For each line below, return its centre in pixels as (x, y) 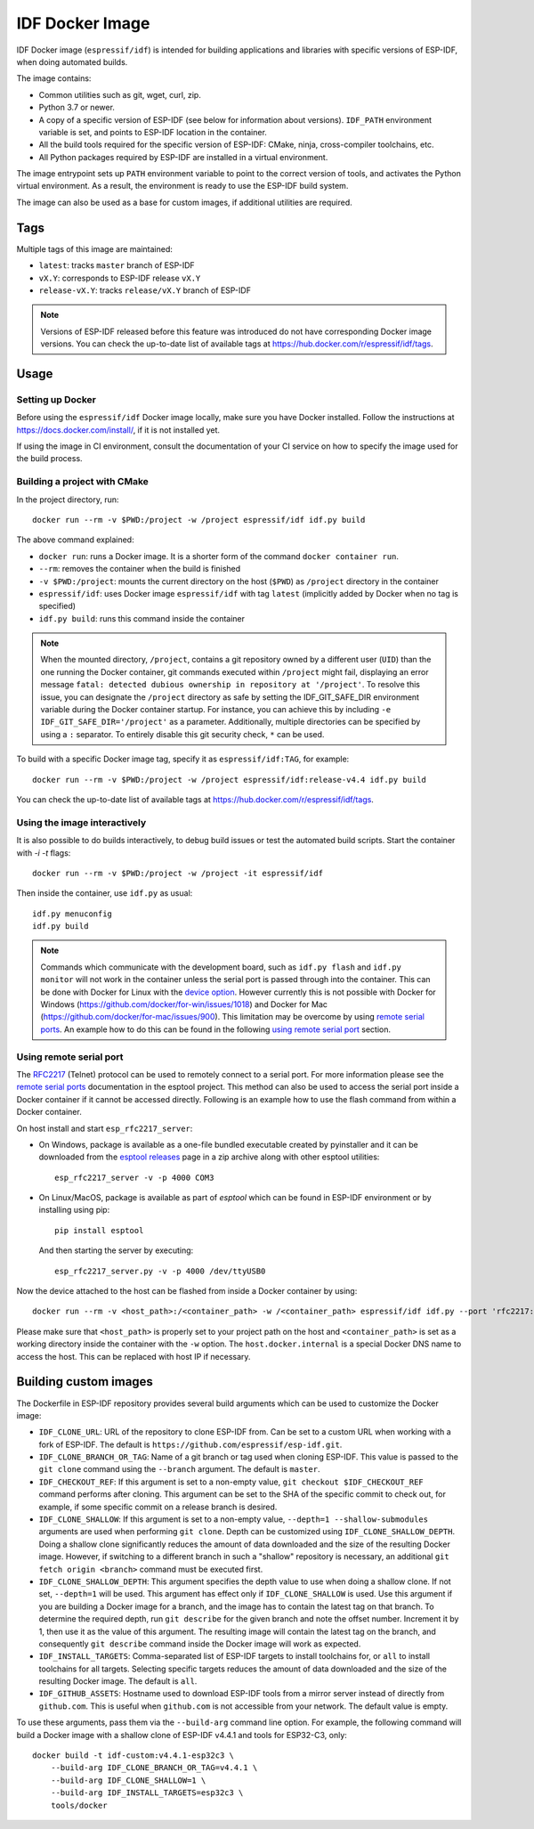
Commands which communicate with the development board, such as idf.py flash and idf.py (221, 967)
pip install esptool (99, 1230)
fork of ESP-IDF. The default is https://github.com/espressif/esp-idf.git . (190, 1444)
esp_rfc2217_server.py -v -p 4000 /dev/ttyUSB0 (160, 1271)
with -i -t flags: (44, 853)
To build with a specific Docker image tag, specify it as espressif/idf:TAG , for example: (183, 759)
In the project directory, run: (68, 500)
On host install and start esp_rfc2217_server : (105, 1128)
